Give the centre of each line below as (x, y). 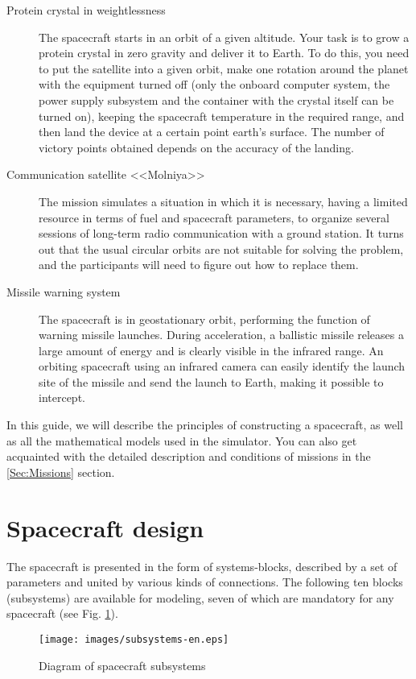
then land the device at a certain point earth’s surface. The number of (212, 132)
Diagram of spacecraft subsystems (122, 665)
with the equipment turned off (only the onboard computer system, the (214, 84)
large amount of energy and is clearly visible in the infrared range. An (211, 350)
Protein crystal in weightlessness (86, 10)
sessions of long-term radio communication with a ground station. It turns (221, 233)
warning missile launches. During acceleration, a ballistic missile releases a (221, 335)
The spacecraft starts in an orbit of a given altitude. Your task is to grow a (224, 37)
